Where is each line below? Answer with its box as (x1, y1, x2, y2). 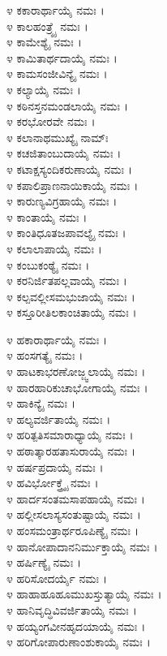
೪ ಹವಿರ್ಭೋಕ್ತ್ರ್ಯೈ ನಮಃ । (6, 474, 99, 491)
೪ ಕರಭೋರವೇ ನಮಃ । (6, 113, 96, 130)
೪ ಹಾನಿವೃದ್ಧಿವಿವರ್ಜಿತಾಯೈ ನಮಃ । (6, 601, 137, 618)
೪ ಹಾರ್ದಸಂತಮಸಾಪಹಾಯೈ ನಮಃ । (6, 490, 145, 507)
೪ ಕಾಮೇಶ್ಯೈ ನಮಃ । (6, 33, 82, 50)
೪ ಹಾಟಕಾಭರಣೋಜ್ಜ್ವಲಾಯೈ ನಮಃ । (6, 363, 146, 380)
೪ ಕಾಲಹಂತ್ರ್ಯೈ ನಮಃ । (6, 17, 88, 34)
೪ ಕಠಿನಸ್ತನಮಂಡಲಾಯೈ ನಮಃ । (6, 97, 128, 114)
